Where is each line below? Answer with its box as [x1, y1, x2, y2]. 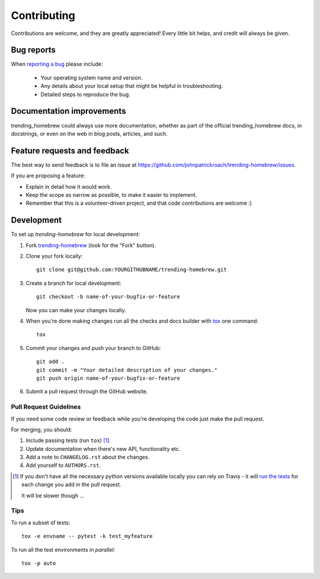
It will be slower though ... [21, 492, 84, 499]
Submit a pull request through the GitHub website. [25, 388, 148, 395]
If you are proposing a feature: [11, 172, 85, 179]
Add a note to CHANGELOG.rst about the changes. [25, 454, 150, 461]
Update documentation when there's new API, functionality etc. [25, 445, 181, 452]
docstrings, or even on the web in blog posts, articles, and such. [11, 130, 168, 137]
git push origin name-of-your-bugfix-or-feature [36, 374, 180, 381]
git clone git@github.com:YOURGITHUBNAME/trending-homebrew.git [36, 266, 228, 273]
